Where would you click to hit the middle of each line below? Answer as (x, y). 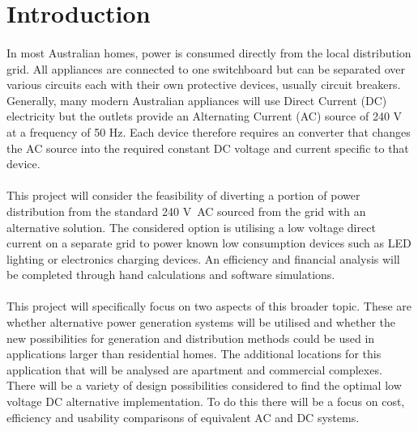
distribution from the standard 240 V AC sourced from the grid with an (186, 211)
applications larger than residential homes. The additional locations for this (194, 354)
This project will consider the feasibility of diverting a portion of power (183, 195)
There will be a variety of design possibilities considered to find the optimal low (204, 385)
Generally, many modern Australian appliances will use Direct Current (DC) (197, 100)
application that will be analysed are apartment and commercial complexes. (194, 369)
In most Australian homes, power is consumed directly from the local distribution (209, 52)
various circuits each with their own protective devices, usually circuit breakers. (204, 85)
